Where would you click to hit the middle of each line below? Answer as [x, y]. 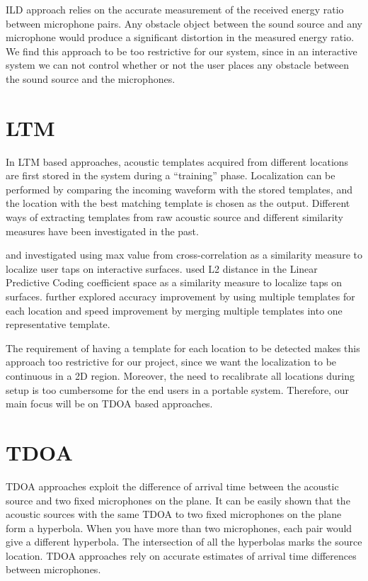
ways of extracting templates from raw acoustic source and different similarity [174, 217]
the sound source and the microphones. [91, 78]
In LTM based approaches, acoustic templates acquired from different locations [177, 161]
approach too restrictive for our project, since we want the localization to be [171, 362]
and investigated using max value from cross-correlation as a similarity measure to [184, 255]
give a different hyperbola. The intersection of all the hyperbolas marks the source [184, 542]
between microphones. [53, 569]
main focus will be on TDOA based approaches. [109, 404]
